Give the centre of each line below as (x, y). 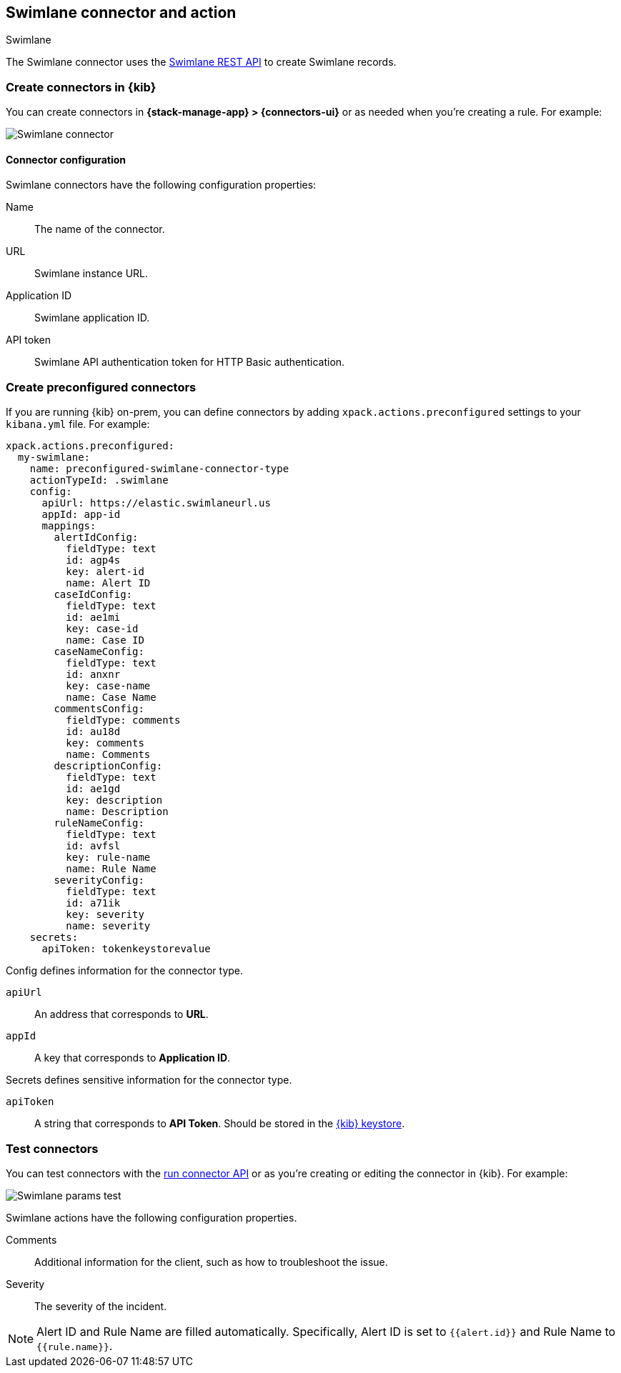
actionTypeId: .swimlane (99, 480)
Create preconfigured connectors (101, 387)
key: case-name (108, 686)
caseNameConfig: (99, 652)
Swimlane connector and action (121, 13)
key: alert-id (105, 572)
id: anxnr (93, 675)
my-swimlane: (54, 458)
